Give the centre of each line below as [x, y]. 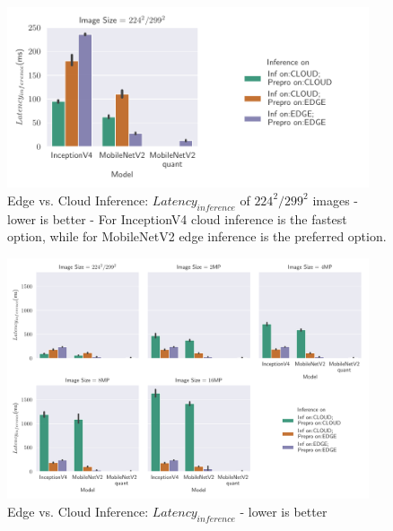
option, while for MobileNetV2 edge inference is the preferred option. [197, 236]
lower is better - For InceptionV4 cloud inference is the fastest [177, 218]
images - [336, 200]
